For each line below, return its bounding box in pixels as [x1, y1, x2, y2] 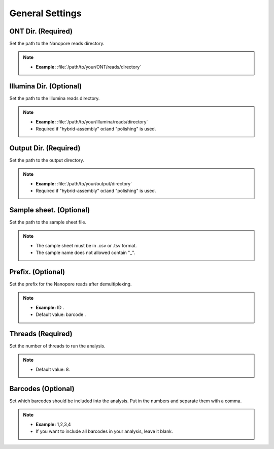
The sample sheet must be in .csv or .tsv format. [36, 242, 137, 248]
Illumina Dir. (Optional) [9, 82, 82, 90]
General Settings [9, 8, 82, 19]
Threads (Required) [9, 329, 73, 338]
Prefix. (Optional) [9, 267, 65, 276]
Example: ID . [36, 304, 64, 310]
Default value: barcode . [36, 311, 86, 317]
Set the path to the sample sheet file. [9, 219, 86, 225]
